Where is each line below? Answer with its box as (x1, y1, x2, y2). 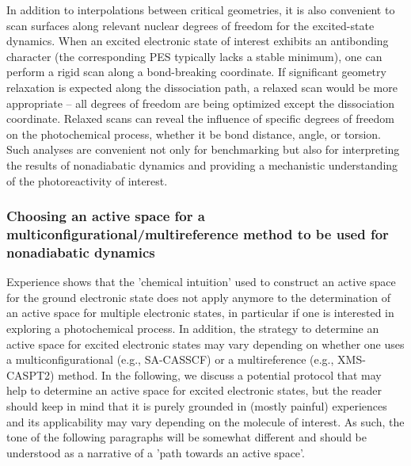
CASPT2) (6, 366, 55, 383)
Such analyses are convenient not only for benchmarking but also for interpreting (6, 141, 400, 158)
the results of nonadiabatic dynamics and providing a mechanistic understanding (6, 156, 398, 173)
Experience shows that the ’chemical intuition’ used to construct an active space (6, 273, 396, 290)
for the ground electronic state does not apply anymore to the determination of (6, 288, 390, 305)
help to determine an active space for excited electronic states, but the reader (6, 382, 382, 399)
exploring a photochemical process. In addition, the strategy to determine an (6, 319, 379, 336)
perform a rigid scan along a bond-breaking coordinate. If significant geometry (6, 63, 386, 80)
